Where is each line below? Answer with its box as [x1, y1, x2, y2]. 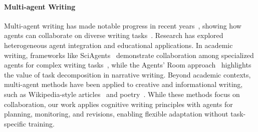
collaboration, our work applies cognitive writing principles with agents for [4, 98, 233, 109]
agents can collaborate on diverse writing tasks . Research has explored [4, 30, 223, 40]
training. [28, 118, 55, 128]
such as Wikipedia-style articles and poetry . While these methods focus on [4, 88, 240, 99]
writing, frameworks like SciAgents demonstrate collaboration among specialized [4, 49, 254, 60]
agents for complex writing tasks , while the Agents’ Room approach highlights [4, 59, 251, 70]
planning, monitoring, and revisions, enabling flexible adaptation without [4, 108, 228, 119]
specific [4, 118, 27, 128]
